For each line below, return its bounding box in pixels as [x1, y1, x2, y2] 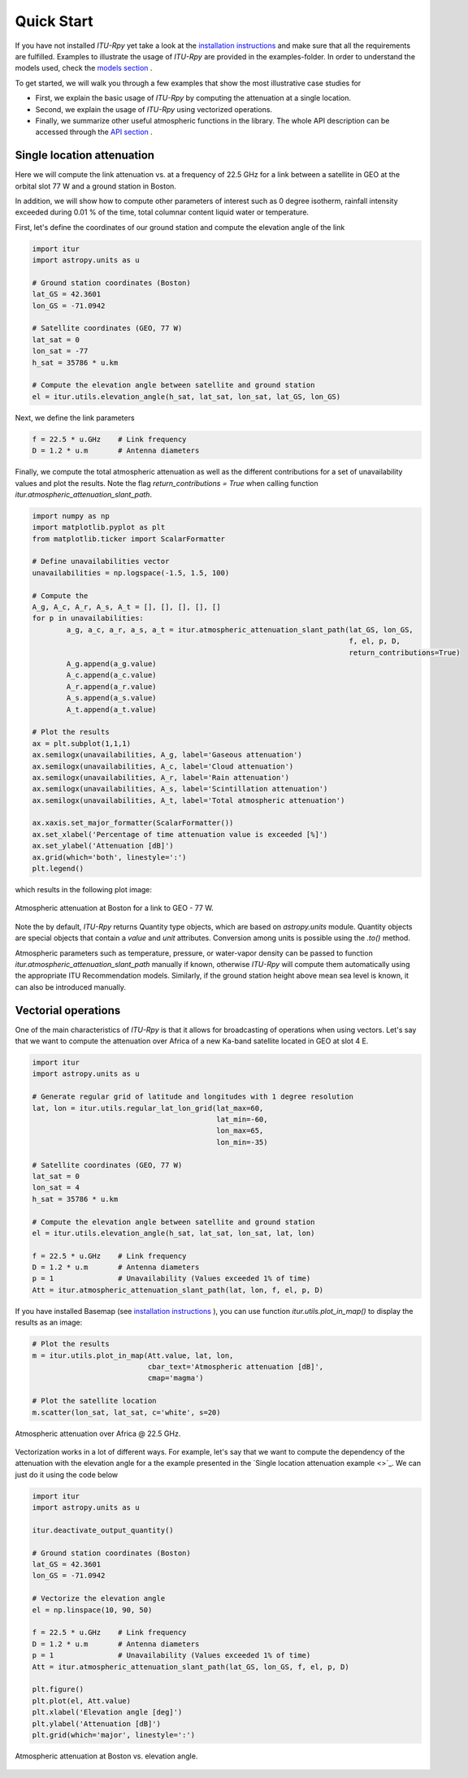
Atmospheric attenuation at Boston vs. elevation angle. [15, 1751, 198, 1761]
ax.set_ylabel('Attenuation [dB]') [32, 841, 174, 851]
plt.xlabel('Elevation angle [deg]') [32, 1707, 183, 1717]
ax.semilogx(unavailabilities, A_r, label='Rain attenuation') [32, 773, 290, 782]
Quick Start [15, 12, 93, 30]
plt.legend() [32, 864, 84, 874]
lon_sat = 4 [32, 1183, 80, 1192]
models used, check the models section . [15, 63, 153, 73]
